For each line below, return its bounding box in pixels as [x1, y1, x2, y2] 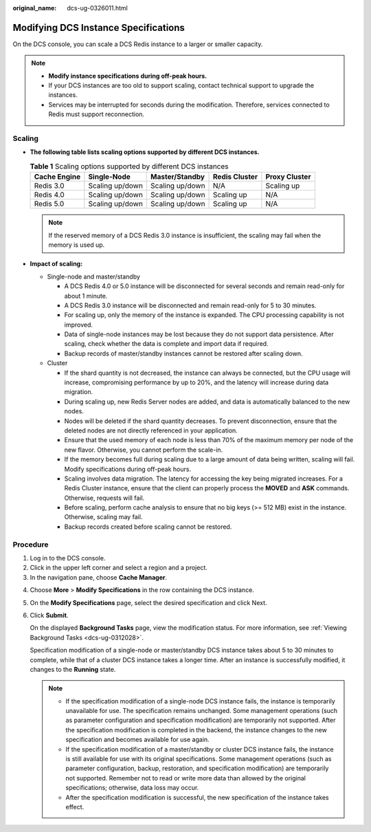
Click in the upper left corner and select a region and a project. [30, 564, 207, 572]
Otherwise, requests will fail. [64, 494, 145, 502]
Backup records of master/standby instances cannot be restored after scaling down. [64, 349, 303, 358]
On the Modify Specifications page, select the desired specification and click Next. [30, 598, 267, 606]
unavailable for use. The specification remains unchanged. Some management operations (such [65, 707, 338, 715]
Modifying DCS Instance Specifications [12, 21, 185, 34]
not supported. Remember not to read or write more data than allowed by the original [65, 774, 306, 782]
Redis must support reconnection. [48, 110, 144, 118]
